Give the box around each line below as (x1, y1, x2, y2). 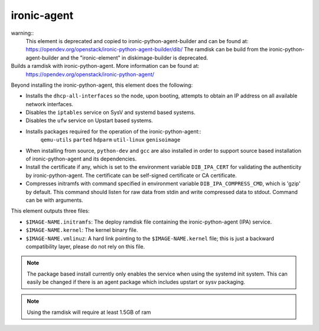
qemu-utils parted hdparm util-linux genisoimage (40, 136, 181, 143)
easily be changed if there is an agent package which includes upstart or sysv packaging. (27, 278, 245, 286)
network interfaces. (25, 100, 74, 107)
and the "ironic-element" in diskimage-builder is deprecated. (60, 54, 209, 61)
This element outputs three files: (11, 207, 90, 215)
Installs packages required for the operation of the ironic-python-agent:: (25, 127, 201, 135)
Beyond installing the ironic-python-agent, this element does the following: (11, 81, 193, 89)
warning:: (11, 30, 34, 37)
